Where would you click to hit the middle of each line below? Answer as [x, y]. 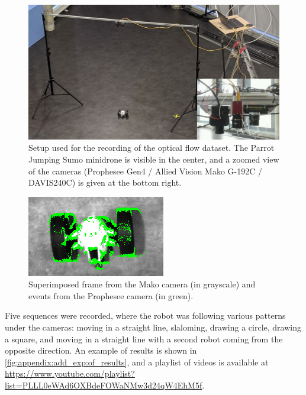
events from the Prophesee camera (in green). [111, 295]
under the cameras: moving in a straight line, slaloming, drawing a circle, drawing [153, 327]
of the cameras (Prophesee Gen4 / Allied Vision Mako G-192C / [145, 171]
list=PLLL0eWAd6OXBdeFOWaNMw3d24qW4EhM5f [104, 385]
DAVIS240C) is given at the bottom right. [105, 182]
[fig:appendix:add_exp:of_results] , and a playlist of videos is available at [137, 362]
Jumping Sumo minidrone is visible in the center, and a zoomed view [154, 159]
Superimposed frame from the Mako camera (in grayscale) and [142, 284]
